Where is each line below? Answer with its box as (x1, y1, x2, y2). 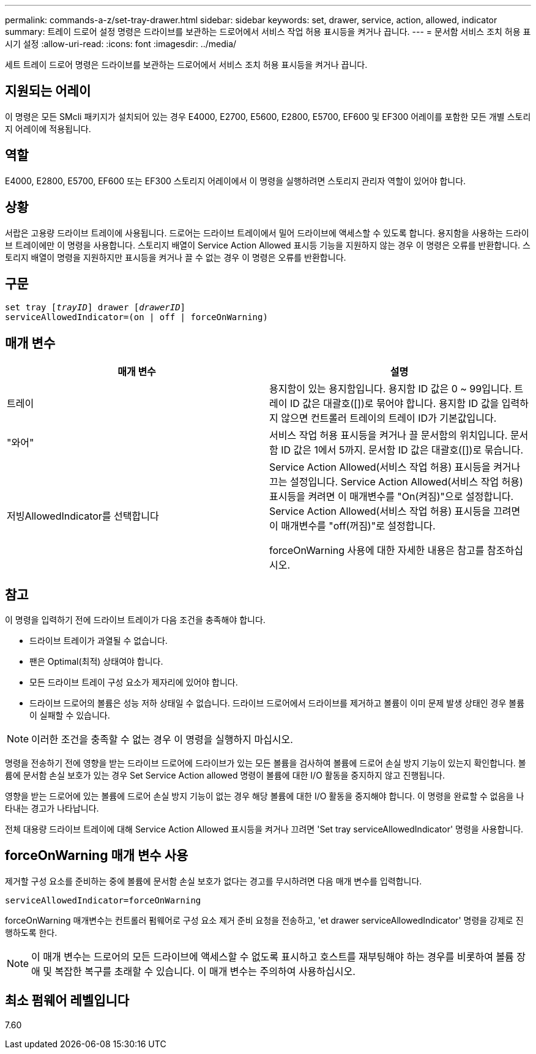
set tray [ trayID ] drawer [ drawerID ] (5, 302, 186, 313)
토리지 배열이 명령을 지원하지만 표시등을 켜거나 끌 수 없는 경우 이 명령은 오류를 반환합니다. (5, 252, 346, 263)
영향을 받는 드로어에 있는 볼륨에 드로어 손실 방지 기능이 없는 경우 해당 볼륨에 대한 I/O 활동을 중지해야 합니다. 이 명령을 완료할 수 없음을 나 (5, 791, 524, 802)
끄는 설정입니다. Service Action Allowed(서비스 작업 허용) (269, 476, 523, 488)
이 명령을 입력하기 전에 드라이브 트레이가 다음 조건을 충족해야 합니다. (5, 615, 266, 626)
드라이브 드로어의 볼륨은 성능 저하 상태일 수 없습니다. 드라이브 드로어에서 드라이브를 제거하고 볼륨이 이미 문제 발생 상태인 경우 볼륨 (29, 698, 525, 709)
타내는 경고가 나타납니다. (5, 803, 99, 814)
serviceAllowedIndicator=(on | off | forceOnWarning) (5, 312, 268, 323)
